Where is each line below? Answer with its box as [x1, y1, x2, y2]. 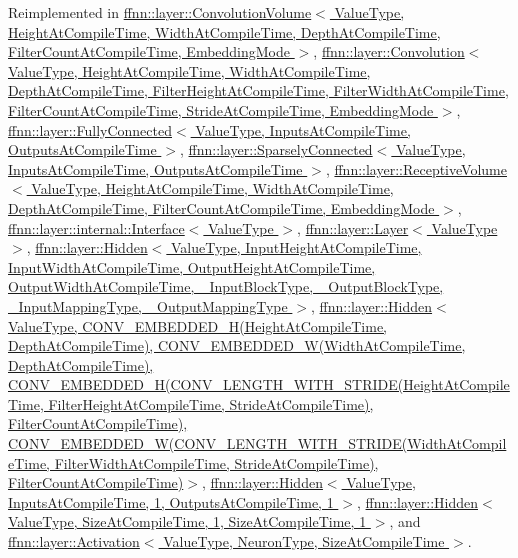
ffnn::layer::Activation [8, 531, 140, 552]
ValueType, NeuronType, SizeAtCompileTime [163, 531, 445, 552]
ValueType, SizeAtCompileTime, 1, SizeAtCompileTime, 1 [8, 511, 367, 532]
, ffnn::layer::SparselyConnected [179, 139, 373, 160]
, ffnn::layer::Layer [297, 217, 409, 238]
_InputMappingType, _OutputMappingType [8, 295, 288, 316]
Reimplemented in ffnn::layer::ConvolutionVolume [8, 2, 312, 22]
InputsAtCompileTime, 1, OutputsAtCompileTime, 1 [8, 491, 334, 512]
